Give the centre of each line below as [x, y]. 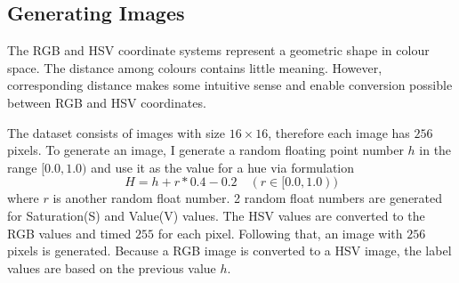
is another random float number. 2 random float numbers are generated [248, 198]
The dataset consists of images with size [117, 132]
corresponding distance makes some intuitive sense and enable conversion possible [230, 85]
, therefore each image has [339, 132]
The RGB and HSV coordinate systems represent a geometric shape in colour [218, 50]
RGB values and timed [69, 233]
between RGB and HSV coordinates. [107, 102]
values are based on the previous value [112, 267]
